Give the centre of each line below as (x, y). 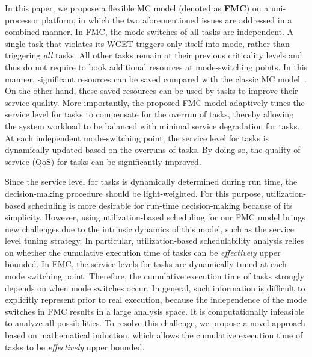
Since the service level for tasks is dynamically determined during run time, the (151, 182)
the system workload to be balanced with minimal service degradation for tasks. (152, 126)
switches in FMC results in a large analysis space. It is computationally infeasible (155, 311)
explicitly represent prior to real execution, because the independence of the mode (156, 300)
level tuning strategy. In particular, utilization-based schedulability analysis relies (154, 241)
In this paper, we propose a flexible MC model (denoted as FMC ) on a (137, 8)
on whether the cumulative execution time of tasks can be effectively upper (143, 252)
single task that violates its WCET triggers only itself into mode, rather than (147, 43)
